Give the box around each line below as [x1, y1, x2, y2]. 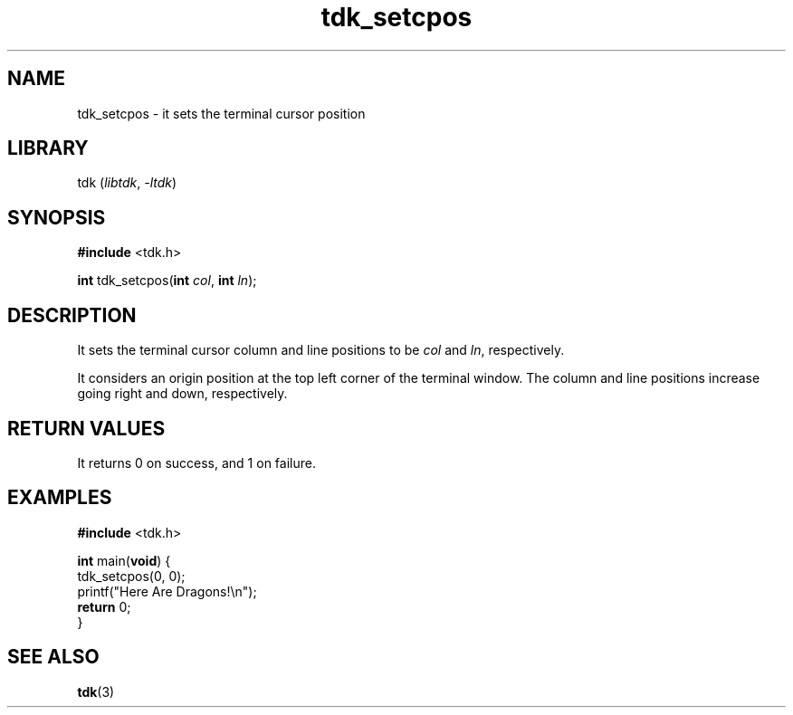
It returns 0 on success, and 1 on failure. [77, 454, 316, 471]
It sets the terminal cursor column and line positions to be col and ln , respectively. [77, 342, 565, 358]
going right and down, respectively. [77, 386, 288, 402]
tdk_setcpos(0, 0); [77, 567, 186, 584]
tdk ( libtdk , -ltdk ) [77, 175, 177, 191]
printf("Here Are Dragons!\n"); [77, 583, 257, 599]
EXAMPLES [7, 486, 112, 510]
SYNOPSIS [7, 205, 106, 229]
